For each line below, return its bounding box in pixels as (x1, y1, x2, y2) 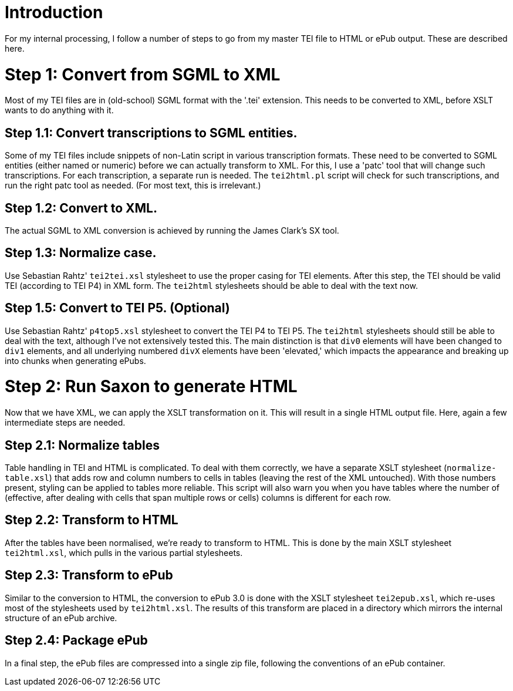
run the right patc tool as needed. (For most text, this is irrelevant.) (5, 180, 261, 191)
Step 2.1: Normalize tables (5, 437, 160, 453)
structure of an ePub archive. (5, 612, 117, 623)
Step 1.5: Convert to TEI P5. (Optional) (5, 301, 230, 316)
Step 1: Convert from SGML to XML (5, 64, 281, 85)
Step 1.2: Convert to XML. (5, 200, 158, 215)
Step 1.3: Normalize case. (5, 245, 157, 261)
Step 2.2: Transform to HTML (5, 513, 178, 528)
